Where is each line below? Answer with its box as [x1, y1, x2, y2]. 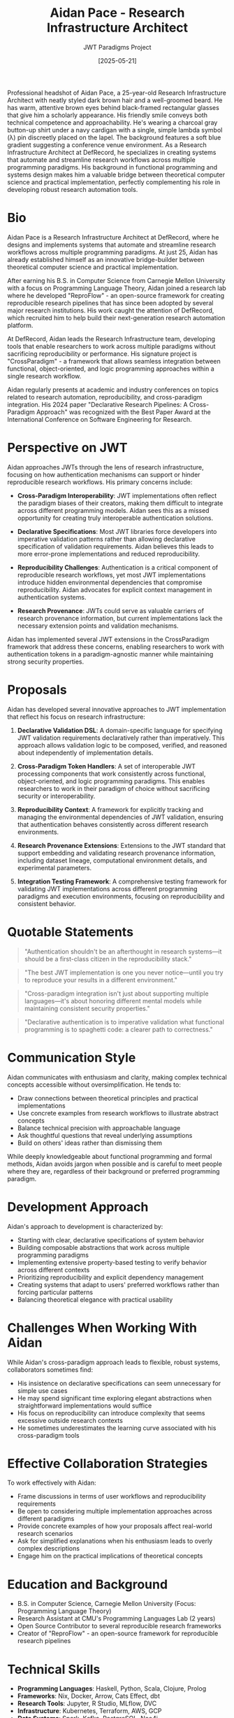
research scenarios [17, 1530, 73, 1538]
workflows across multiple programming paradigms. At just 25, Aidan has [7, 247, 218, 256]
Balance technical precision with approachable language [17, 1123, 181, 1132]
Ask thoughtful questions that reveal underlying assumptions [17, 1131, 193, 1139]
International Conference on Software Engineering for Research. [7, 415, 192, 423]
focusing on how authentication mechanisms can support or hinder [7, 470, 200, 479]
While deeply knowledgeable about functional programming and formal [7, 1152, 212, 1160]
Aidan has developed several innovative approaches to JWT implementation [7, 705, 226, 713]
